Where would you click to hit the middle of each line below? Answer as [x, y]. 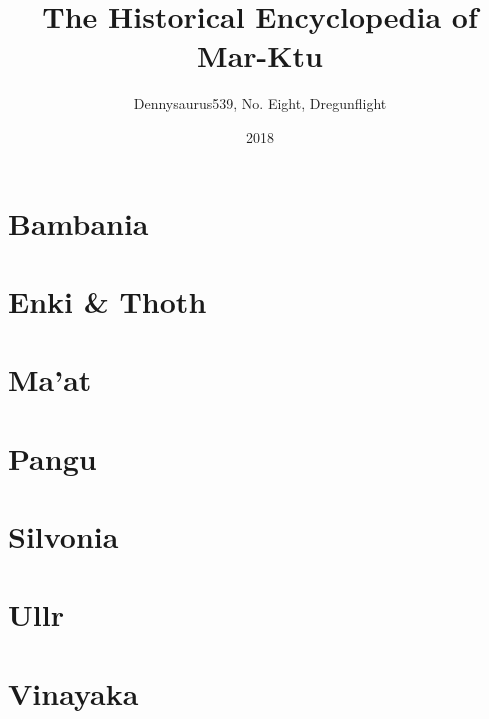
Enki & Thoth [107, 300]
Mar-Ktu [260, 55]
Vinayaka [73, 692]
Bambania [78, 222]
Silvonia [63, 536]
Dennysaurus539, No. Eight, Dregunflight [260, 103]
